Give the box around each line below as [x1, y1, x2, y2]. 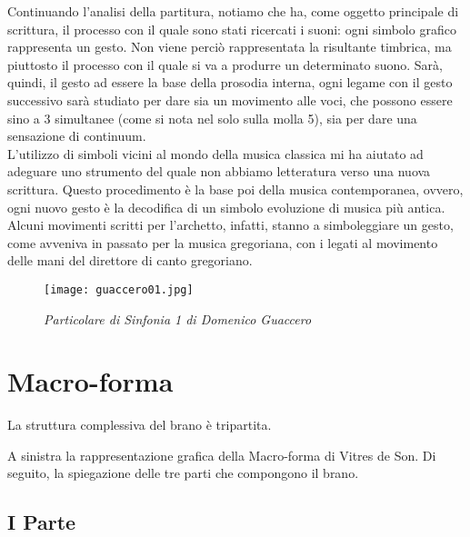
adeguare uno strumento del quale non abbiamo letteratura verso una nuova [7, 162, 431, 181]
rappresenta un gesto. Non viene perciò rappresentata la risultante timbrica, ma [7, 37, 452, 56]
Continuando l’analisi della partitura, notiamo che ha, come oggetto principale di [7, 2, 459, 20]
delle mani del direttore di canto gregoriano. [7, 251, 253, 270]
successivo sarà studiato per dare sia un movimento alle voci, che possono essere [7, 90, 453, 109]
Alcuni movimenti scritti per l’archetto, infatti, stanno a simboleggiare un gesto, [7, 215, 454, 234]
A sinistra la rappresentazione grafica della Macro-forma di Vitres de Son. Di [7, 445, 436, 464]
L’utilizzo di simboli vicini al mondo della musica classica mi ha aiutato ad [7, 144, 424, 163]
